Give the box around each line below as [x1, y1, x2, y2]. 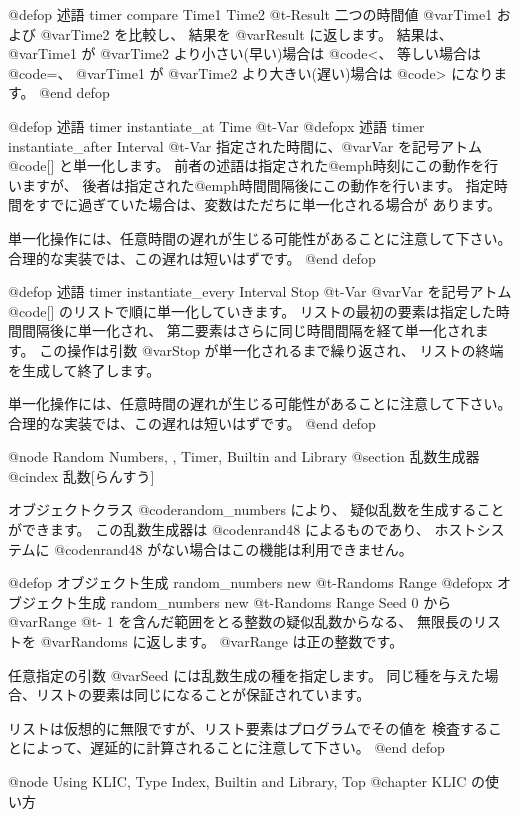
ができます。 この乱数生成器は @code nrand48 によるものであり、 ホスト [8, 519, 477, 540]
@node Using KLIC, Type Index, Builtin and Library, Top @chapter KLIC [8, 771, 467, 791]
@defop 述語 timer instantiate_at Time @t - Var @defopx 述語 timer [8, 115, 425, 136]
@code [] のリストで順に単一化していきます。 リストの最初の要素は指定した [8, 300, 496, 321]
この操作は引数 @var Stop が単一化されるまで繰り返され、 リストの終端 [39, 339, 504, 360]
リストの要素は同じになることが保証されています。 [35, 684, 371, 705]
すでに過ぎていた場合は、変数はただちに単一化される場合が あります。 [35, 194, 502, 215]
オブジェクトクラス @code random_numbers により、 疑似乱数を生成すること [8, 499, 505, 520]
